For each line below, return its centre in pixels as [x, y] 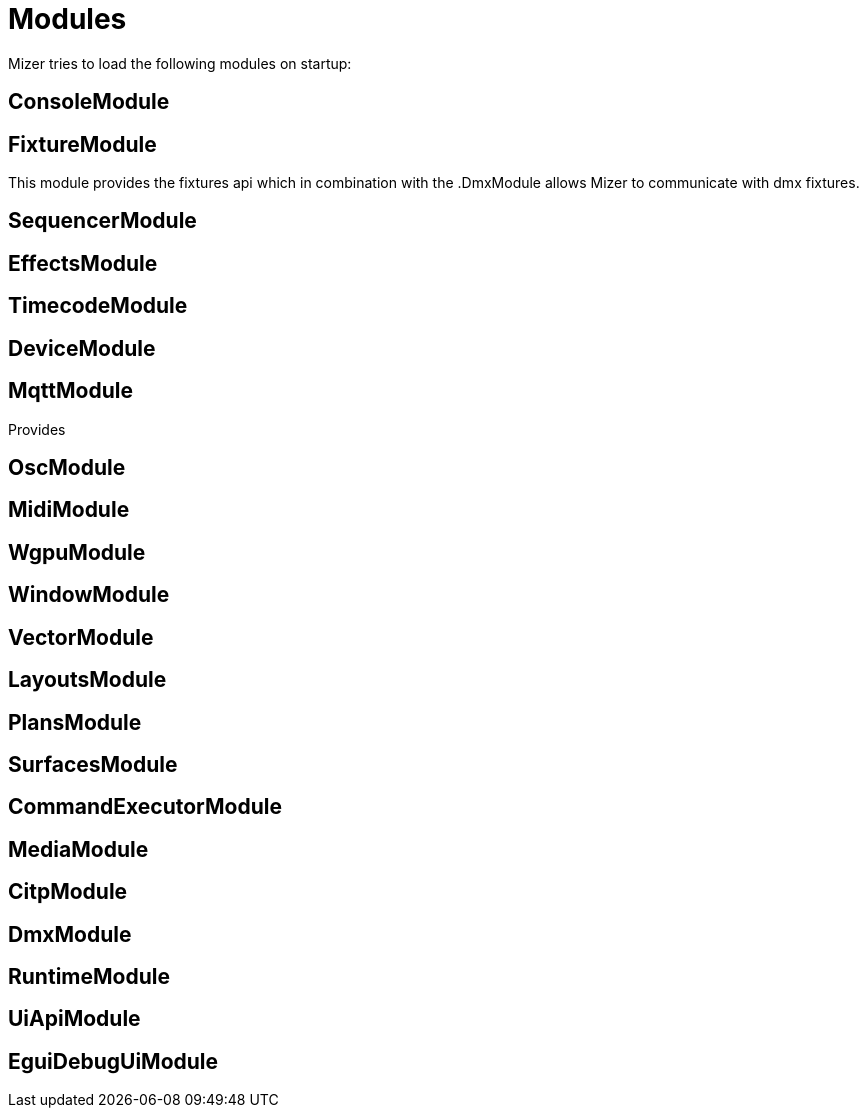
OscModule [67, 467]
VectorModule [81, 637]
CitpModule [68, 892]
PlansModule [75, 722]
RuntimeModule [89, 977]
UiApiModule [74, 1019]
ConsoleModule [89, 102]
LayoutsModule [87, 680]
